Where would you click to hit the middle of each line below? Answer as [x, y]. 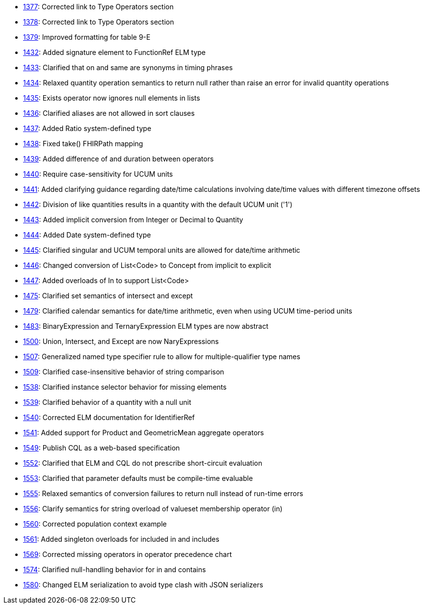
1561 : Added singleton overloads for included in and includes [121, 539]
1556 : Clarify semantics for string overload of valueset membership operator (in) [153, 509]
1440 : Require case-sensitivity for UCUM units [98, 174]
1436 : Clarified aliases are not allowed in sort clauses [109, 113]
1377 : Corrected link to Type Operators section [98, 7]
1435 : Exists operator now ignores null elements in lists [112, 98]
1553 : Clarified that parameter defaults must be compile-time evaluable [138, 478]
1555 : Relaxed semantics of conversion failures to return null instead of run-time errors [163, 493]
